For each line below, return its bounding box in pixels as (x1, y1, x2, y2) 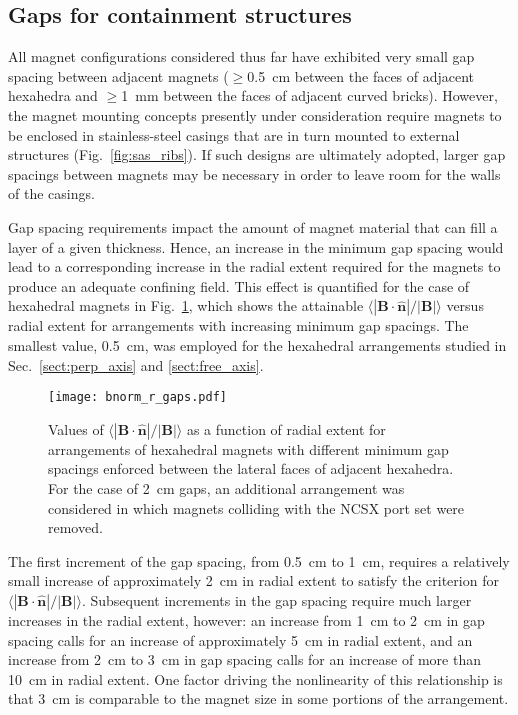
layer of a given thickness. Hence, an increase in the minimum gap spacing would (8, 236, 504, 257)
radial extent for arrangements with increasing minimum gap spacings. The (8, 315, 469, 336)
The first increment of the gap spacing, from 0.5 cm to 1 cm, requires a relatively (8, 550, 510, 571)
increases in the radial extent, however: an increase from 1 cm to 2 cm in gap (8, 609, 485, 630)
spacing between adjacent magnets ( (8, 65, 229, 86)
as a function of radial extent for (186, 418, 386, 439)
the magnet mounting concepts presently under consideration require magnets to (8, 104, 502, 125)
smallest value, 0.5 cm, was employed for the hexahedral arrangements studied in (8, 334, 507, 355)
